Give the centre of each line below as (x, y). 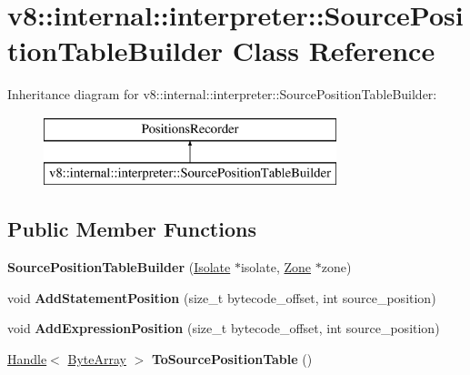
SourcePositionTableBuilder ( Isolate (119, 267)
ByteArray (97, 359)
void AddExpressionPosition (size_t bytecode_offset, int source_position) (224, 328)
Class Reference (334, 51)
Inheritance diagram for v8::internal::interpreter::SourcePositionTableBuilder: (222, 94)
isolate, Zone (276, 267)
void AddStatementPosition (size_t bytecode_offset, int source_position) (222, 297)
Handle (27, 359)
